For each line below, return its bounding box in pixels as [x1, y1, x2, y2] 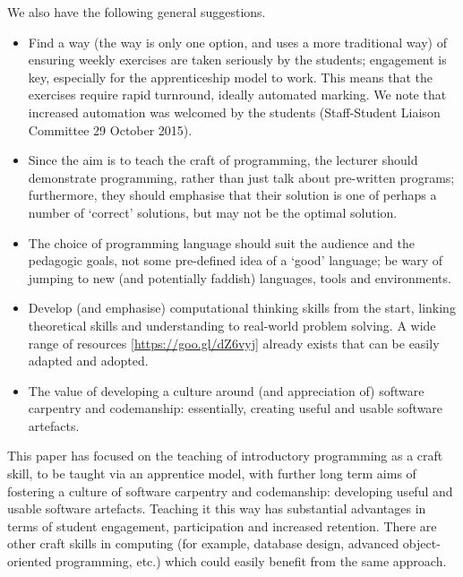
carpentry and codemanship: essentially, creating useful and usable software [28, 399, 443, 418]
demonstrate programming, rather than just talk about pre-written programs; [28, 168, 455, 186]
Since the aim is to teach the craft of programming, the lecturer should [28, 151, 418, 169]
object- [402, 534, 441, 553]
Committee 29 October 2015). [28, 120, 193, 139]
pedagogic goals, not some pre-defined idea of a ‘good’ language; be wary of [28, 251, 443, 270]
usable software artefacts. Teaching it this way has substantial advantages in [7, 499, 426, 518]
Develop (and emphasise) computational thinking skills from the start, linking [28, 298, 456, 317]
